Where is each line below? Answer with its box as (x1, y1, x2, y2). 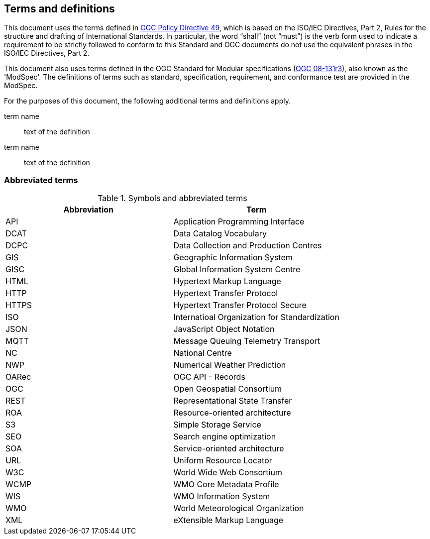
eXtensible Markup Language (173, 515, 284, 526)
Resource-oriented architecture (173, 408, 291, 418)
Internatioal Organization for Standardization (173, 312, 339, 323)
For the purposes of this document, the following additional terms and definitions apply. (4, 97, 291, 106)
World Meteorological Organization (173, 503, 304, 514)
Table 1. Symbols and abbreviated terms (98, 193, 247, 204)
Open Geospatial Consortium (173, 384, 282, 394)
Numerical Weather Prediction (173, 360, 286, 370)
